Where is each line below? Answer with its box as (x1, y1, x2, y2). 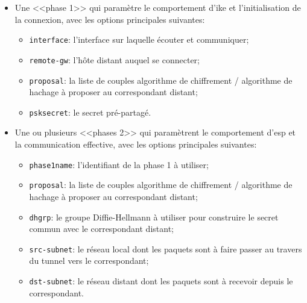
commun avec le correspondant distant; (29, 222, 174, 235)
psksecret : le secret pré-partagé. (29, 105, 151, 118)
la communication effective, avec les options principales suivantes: (14, 138, 257, 150)
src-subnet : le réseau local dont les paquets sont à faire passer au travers (29, 242, 302, 255)
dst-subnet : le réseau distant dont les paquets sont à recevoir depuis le (29, 275, 293, 287)
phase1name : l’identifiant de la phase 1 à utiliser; (29, 158, 209, 170)
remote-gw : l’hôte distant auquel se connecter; (29, 53, 200, 66)
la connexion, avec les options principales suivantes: (14, 13, 205, 25)
